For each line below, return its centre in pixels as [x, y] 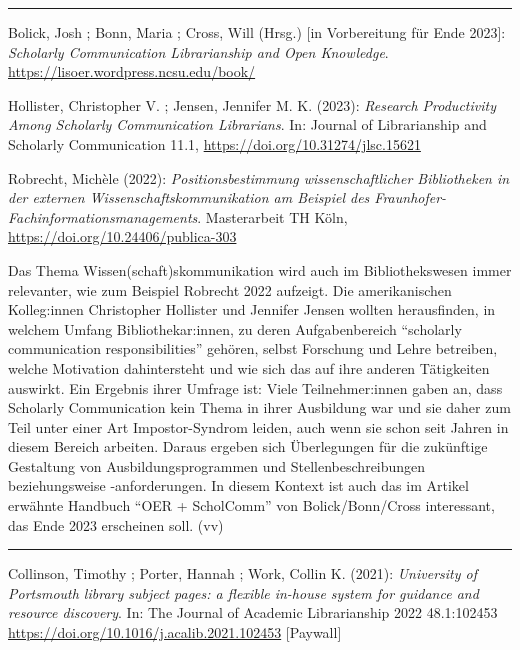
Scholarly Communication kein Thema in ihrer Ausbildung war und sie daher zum [259, 407]
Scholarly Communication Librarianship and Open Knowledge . [198, 51]
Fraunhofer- [410, 197]
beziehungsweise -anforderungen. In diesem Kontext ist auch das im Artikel [238, 485]
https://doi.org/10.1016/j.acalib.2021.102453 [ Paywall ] [175, 632]
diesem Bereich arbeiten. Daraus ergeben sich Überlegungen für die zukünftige [248, 446]
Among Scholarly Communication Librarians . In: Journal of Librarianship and [247, 124]
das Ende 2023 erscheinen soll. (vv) [116, 524]
